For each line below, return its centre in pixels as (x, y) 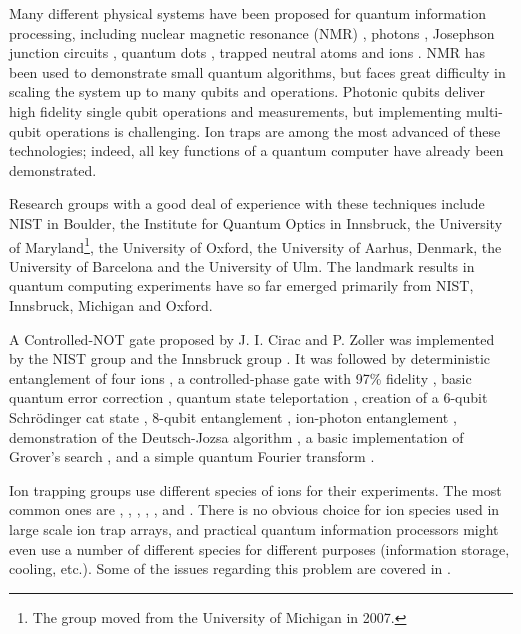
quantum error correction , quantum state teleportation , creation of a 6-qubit (248, 397)
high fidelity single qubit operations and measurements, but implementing (235, 110)
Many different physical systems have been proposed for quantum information (247, 13)
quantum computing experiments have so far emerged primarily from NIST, (241, 285)
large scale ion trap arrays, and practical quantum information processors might (254, 528)
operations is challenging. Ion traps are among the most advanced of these (273, 130)
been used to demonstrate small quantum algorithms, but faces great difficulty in (257, 71)
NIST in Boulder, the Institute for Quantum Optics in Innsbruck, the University (256, 222)
